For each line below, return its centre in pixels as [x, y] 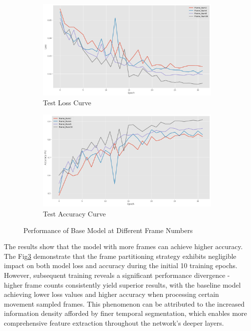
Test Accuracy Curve [74, 214]
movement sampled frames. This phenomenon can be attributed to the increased [124, 303]
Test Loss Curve [67, 103]
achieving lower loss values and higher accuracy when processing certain [112, 294]
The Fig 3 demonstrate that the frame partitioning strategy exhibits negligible [120, 256]
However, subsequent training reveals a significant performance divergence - [117, 275]
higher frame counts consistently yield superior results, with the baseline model [122, 284]
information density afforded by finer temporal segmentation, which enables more [125, 313]
